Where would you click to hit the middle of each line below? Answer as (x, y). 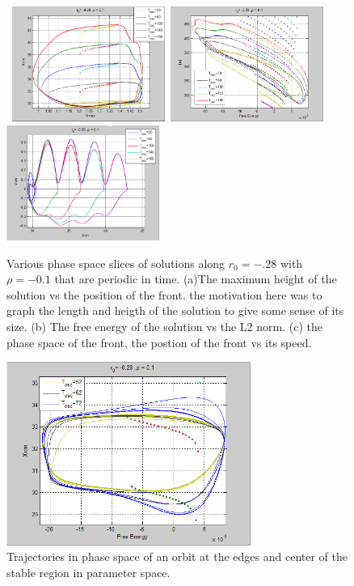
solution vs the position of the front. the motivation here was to (164, 294)
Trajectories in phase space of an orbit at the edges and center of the (177, 556)
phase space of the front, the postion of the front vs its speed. (159, 342)
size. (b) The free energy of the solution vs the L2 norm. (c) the (164, 326)
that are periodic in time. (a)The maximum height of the (196, 279)
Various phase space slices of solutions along (116, 263)
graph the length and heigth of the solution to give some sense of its (175, 310)
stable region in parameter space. (88, 572)
